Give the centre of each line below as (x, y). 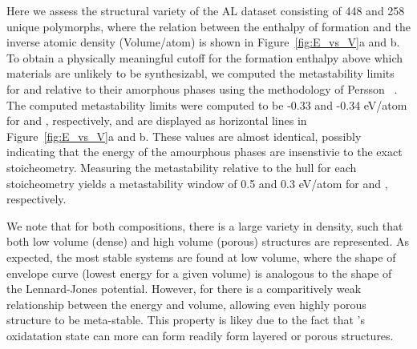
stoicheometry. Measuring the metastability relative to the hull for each (182, 167)
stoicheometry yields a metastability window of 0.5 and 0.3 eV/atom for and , (197, 183)
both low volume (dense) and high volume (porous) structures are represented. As (208, 241)
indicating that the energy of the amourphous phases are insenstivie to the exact (204, 152)
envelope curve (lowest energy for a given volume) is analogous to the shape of (199, 273)
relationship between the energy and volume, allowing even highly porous (186, 304)
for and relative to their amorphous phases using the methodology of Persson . (202, 88)
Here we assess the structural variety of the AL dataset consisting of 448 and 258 (206, 10)
